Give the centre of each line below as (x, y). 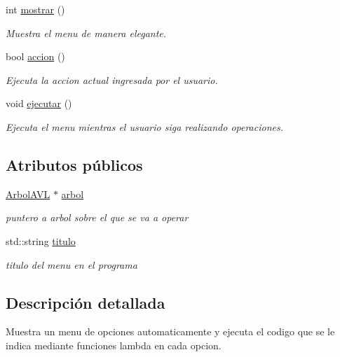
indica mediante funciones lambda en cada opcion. (114, 345)
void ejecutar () (39, 103)
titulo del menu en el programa (72, 264)
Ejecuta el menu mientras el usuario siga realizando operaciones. (144, 126)
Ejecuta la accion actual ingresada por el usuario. (112, 79)
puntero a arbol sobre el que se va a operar (97, 217)
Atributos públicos (74, 164)
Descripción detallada (86, 302)
